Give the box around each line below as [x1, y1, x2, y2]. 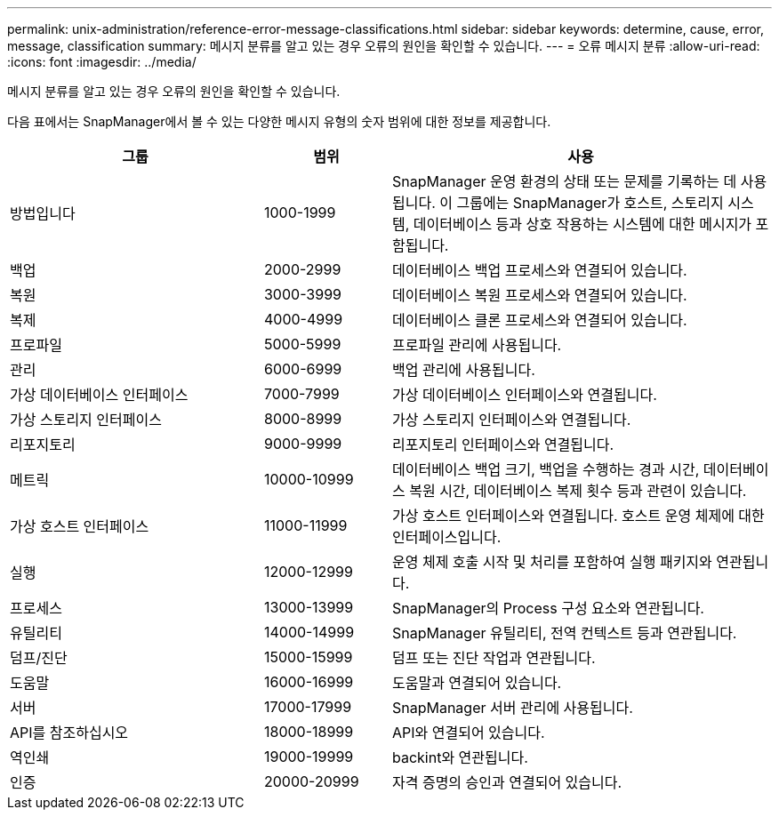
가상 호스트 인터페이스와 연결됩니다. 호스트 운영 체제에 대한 [391, 507, 765, 525]
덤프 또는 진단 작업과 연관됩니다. [391, 649, 596, 667]
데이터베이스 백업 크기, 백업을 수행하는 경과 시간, [391, 461, 700, 478]
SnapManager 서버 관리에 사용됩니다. [391, 699, 633, 717]
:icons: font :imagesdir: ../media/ [7, 54, 197, 69]
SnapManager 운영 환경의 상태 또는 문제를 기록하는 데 [391, 172, 737, 190]
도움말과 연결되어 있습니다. [391, 674, 562, 692]
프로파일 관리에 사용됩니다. [391, 336, 562, 354]
